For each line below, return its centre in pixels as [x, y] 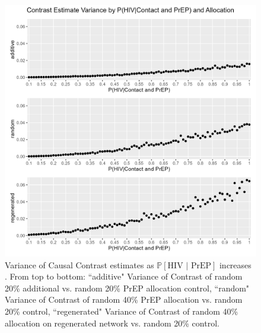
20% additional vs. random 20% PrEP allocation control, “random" [127, 288]
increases [235, 264]
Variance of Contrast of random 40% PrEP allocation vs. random [124, 299]
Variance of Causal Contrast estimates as [79, 264]
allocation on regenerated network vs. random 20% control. [112, 323]
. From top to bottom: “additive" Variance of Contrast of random [124, 276]
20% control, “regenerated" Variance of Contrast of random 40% [122, 311]
